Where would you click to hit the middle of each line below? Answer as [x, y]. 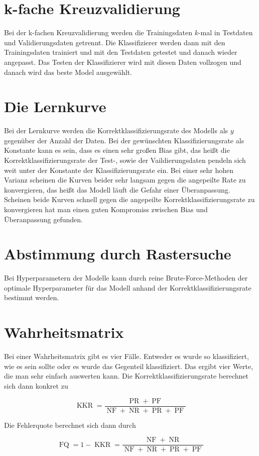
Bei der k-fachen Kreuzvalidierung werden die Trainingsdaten [98, 32]
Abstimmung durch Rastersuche [118, 254]
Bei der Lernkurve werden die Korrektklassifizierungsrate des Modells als [116, 130]
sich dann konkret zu [36, 385]
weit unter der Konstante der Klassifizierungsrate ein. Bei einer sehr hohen [119, 170]
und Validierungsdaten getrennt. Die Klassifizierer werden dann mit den [115, 42]
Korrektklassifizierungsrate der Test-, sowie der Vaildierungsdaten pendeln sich [125, 160]
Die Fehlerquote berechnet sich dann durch [70, 425]
